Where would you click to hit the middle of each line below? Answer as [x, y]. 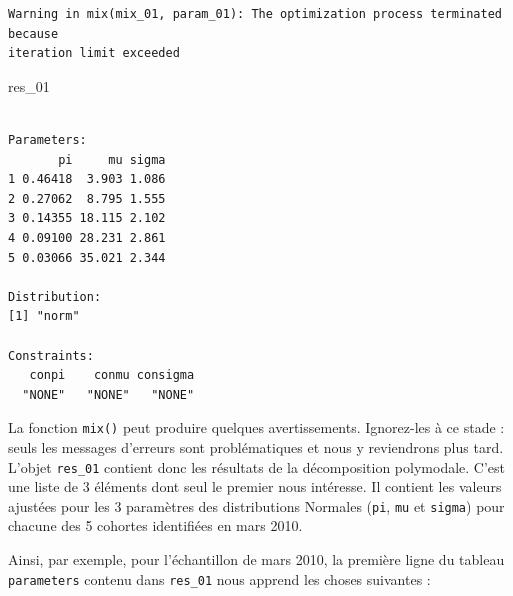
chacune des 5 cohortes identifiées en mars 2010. [155, 525]
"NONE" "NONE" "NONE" [108, 394]
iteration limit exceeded [94, 53]
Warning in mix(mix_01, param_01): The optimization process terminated [255, 14]
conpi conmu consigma [112, 375]
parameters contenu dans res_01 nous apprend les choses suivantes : [219, 578]
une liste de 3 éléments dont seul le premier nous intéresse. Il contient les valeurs [255, 486]
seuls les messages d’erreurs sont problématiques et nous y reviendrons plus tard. [256, 446]
